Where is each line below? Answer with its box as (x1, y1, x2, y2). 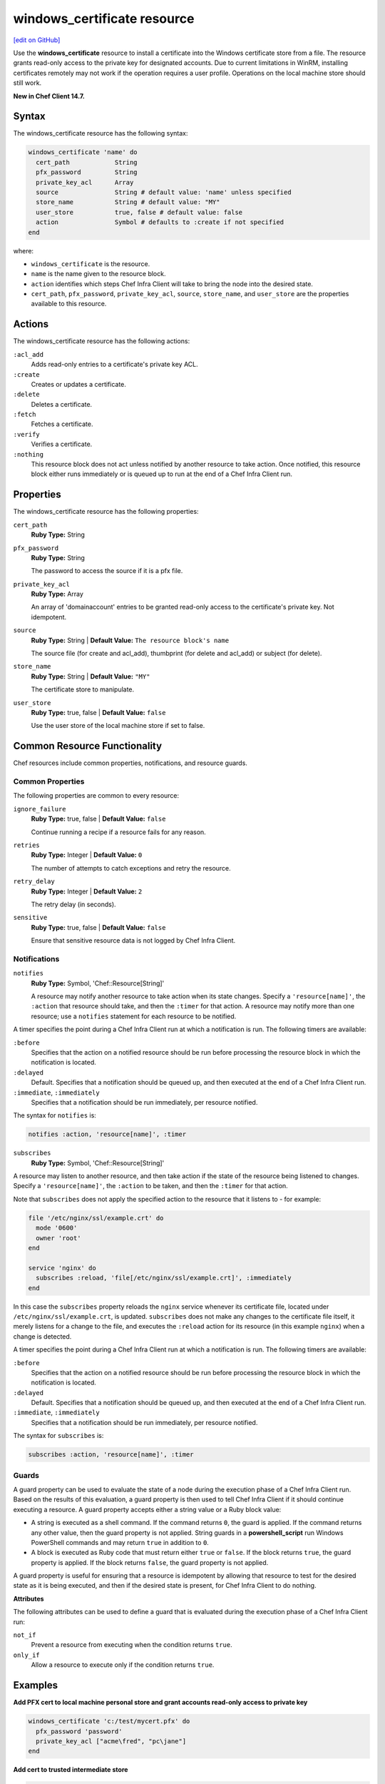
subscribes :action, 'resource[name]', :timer (28, 1451, 194, 1459)
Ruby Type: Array (31, 589, 83, 599)
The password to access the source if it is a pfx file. (31, 567, 183, 575)
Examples (13, 1679, 58, 1691)
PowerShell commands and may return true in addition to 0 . (31, 1538, 210, 1546)
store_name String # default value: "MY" (36, 198, 220, 206)
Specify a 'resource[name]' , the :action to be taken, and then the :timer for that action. (13, 1182, 288, 1190)
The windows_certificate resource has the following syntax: (13, 129, 188, 138)
